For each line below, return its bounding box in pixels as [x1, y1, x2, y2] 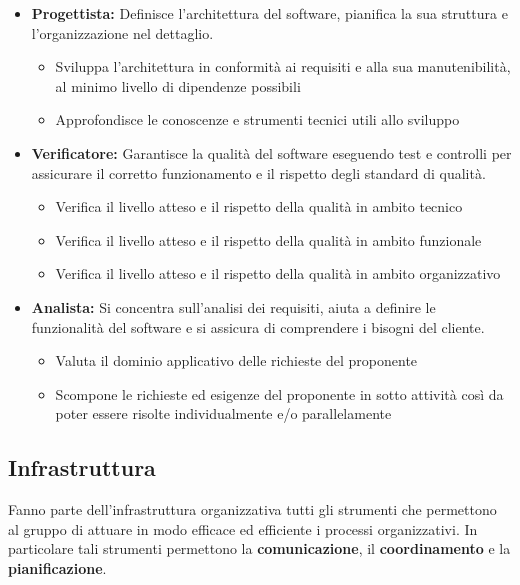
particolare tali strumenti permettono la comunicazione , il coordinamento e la [8, 538, 511, 559]
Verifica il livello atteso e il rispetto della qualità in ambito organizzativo [55, 263, 501, 284]
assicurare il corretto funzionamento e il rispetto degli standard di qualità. [31, 162, 486, 183]
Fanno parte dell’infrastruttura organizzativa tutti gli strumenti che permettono [8, 499, 497, 520]
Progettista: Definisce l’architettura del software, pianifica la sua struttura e [31, 3, 508, 23]
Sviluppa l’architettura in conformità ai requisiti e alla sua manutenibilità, [55, 56, 511, 77]
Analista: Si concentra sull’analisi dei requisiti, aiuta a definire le [31, 296, 436, 317]
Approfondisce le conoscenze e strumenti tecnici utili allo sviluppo [55, 109, 460, 130]
